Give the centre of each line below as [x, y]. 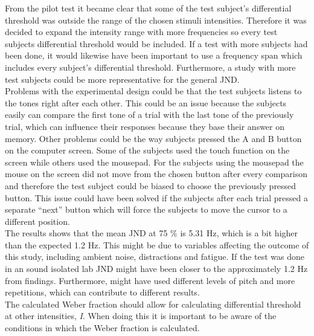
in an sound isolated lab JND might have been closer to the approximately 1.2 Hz [156, 269]
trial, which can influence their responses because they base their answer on [145, 126]
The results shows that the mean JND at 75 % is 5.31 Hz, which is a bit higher [152, 233]
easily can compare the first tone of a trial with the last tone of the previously [149, 115]
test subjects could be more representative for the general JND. [122, 79]
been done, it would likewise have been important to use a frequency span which [154, 55]
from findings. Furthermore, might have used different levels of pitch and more [150, 280]
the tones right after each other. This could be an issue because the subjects [146, 102]
